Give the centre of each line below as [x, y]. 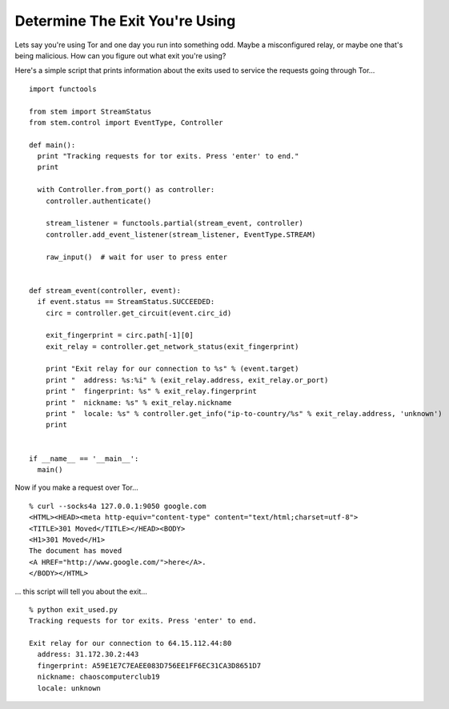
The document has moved [76, 551]
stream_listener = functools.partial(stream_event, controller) [174, 223]
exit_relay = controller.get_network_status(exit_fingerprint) [172, 346]
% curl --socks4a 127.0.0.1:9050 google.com [118, 506]
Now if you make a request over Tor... [77, 487]
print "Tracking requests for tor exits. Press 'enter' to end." [168, 156]
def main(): [52, 145]
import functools [63, 89]
